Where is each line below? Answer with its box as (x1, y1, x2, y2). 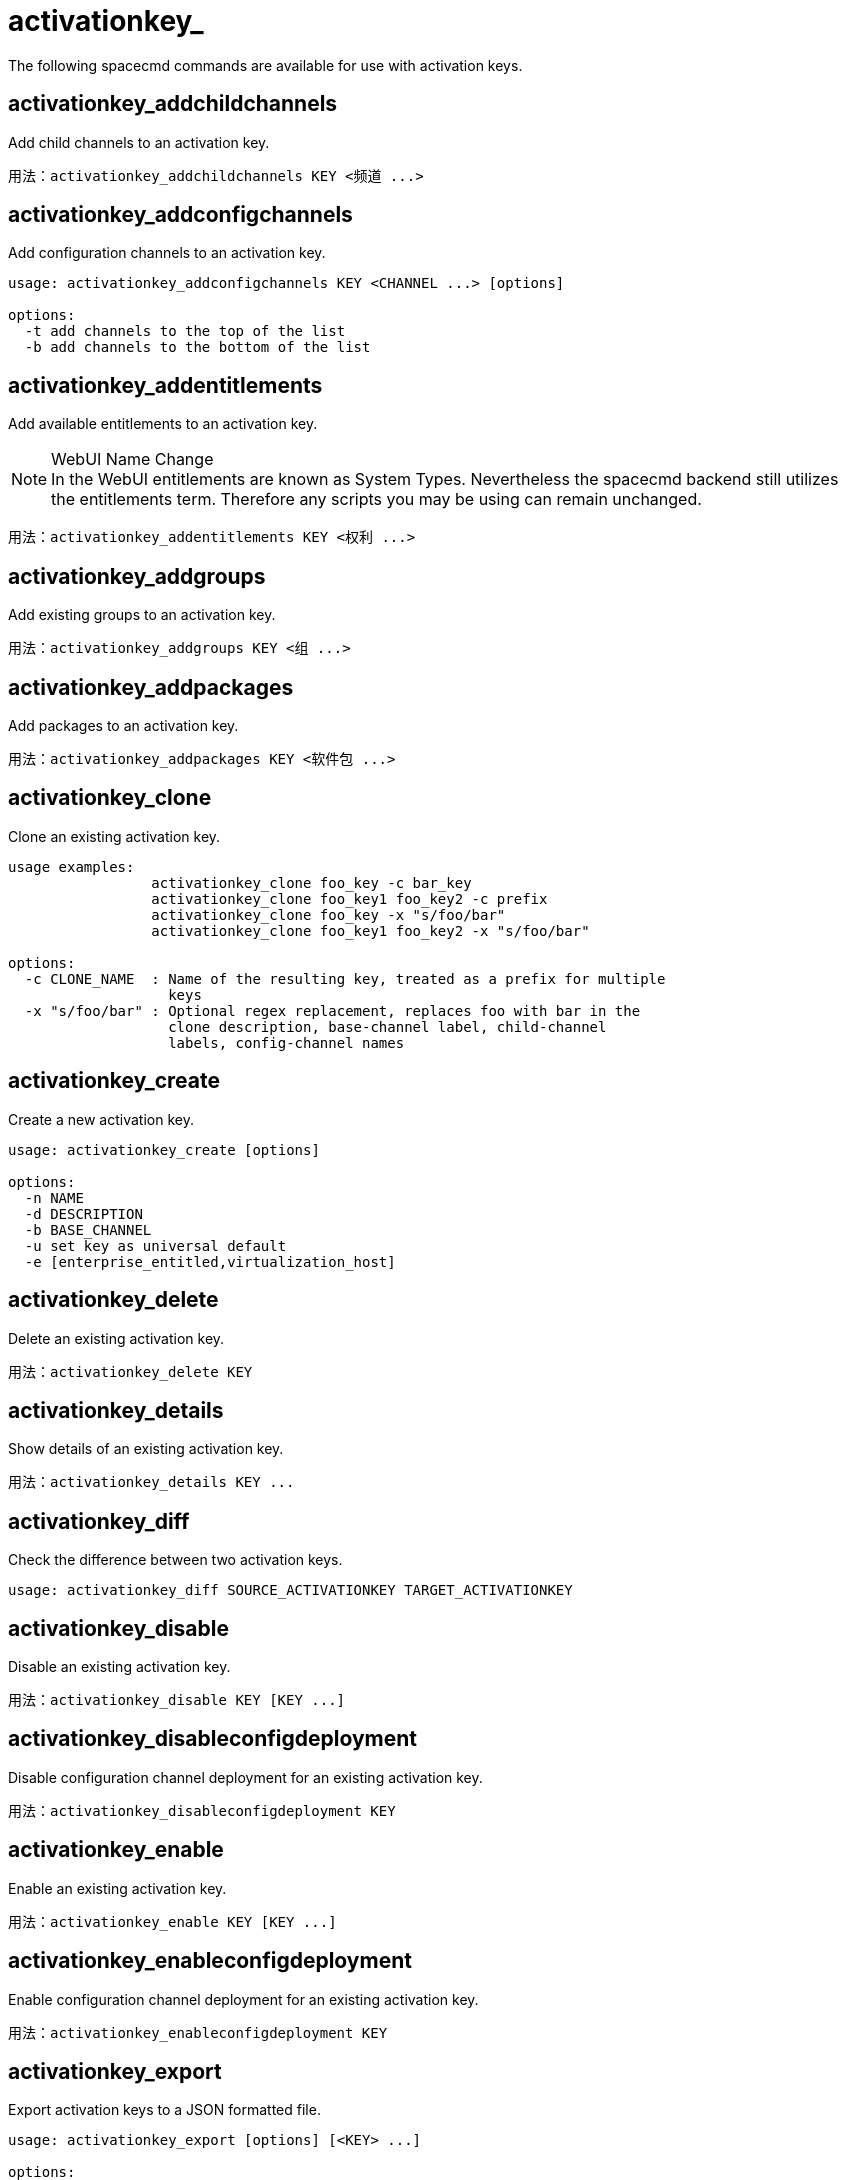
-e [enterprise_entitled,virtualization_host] (24, 1253, 396, 1270)
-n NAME (24, 1189, 84, 1206)
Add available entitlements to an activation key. (8, 415, 318, 433)
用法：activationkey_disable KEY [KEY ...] (8, 1692, 346, 1709)
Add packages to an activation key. (8, 716, 239, 734)
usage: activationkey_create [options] (8, 1141, 320, 1158)
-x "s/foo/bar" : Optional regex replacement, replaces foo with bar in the (24, 1002, 641, 1019)
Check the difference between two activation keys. (8, 1551, 343, 1569)
